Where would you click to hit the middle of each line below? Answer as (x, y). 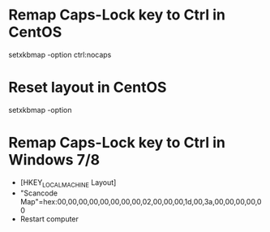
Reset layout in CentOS (88, 88)
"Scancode (39, 193)
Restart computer (49, 219)
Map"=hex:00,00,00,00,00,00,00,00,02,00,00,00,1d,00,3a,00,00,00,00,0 (141, 201)
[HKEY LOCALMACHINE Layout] (68, 183)
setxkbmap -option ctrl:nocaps (60, 54)
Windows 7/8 (54, 160)
